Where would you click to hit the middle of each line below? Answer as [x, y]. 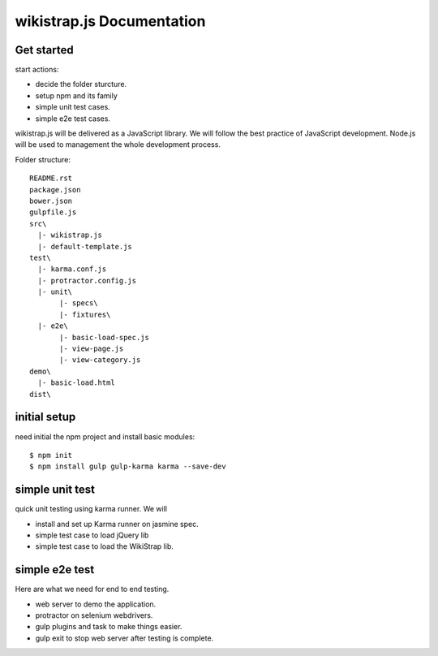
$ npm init [51, 455]
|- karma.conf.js [72, 269]
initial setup [45, 417]
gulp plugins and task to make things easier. [109, 627]
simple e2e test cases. [73, 119]
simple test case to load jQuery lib [92, 535]
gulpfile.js [53, 212]
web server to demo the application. [96, 604]
